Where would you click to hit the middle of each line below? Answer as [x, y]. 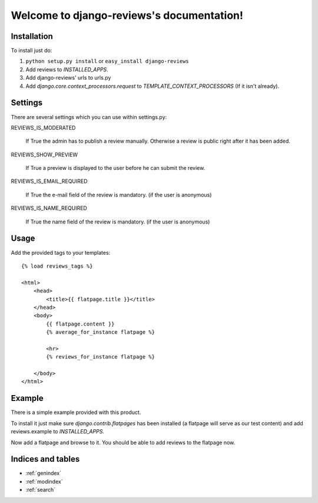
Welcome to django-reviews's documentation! [127, 15]
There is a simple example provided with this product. [76, 412]
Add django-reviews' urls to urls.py [68, 78]
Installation [32, 36]
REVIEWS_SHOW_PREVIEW [44, 154]
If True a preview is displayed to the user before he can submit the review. [115, 168]
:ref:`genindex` [44, 473]
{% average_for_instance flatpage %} [101, 332]
